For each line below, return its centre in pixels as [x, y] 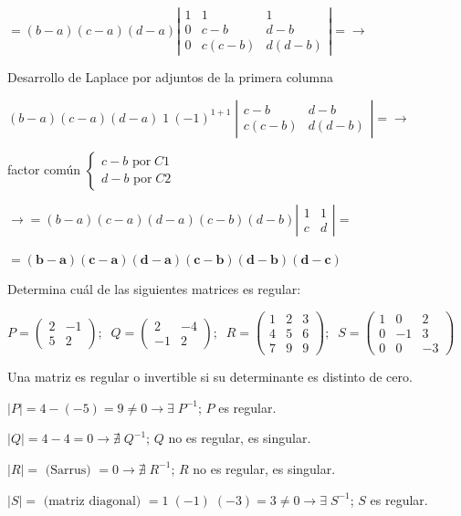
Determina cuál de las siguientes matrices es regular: [154, 289]
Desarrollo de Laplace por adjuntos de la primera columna [170, 77]
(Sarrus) [68, 470]
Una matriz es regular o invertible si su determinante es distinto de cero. [210, 377]
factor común [44, 168]
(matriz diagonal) [92, 501]
